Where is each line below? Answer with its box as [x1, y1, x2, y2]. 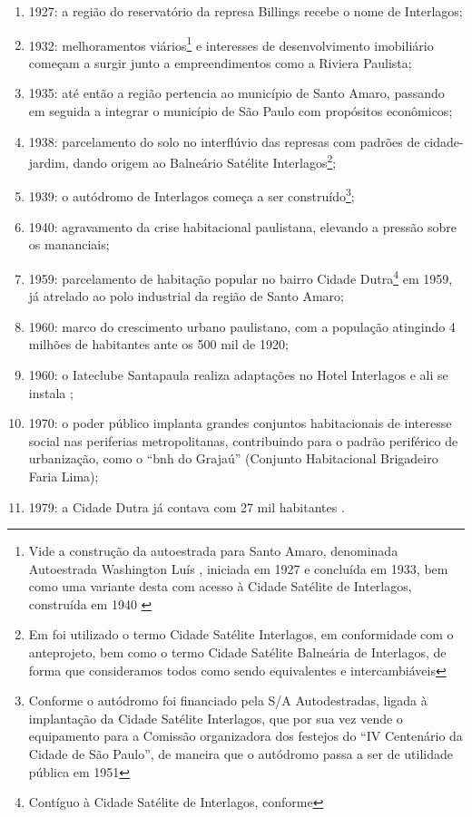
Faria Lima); [28, 466, 99, 485]
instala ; [28, 383, 74, 402]
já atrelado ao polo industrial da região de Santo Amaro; [28, 287, 344, 306]
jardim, [28, 152, 69, 171]
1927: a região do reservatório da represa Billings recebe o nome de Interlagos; [28, 2, 463, 20]
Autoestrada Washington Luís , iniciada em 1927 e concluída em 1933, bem [28, 559, 448, 578]
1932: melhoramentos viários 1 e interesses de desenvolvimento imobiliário [28, 33, 434, 54]
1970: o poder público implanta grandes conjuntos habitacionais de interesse [28, 413, 452, 433]
